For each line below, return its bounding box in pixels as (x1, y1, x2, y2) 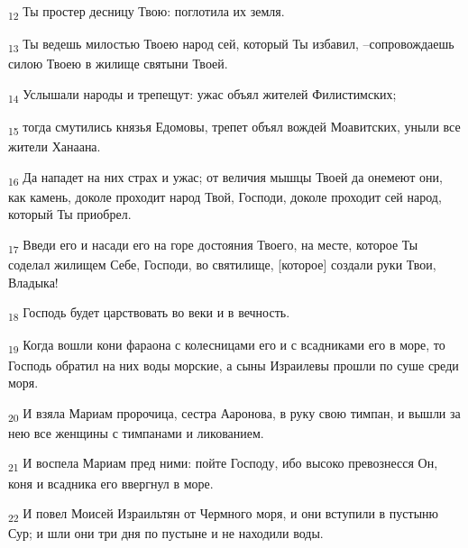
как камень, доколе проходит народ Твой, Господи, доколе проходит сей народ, (8, 187, 442, 205)
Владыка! (8, 272, 59, 291)
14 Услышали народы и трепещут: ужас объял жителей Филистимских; (8, 84, 397, 105)
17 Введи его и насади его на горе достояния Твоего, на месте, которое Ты (8, 235, 418, 256)
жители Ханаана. (8, 137, 101, 156)
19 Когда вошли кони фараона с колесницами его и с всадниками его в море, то (8, 335, 445, 357)
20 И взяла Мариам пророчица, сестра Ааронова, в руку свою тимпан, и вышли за (8, 403, 461, 425)
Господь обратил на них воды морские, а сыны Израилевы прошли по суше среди (8, 355, 459, 374)
